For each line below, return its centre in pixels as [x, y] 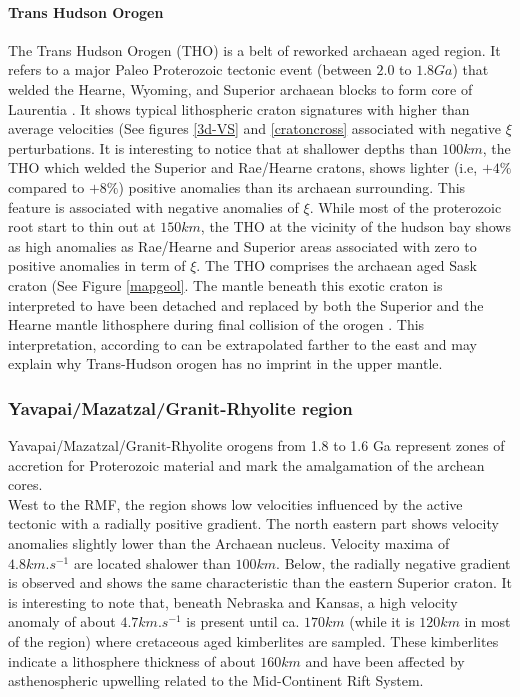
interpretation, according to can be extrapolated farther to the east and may [242, 343]
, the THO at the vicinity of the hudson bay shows [355, 226]
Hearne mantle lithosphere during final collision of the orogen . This [216, 324]
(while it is [382, 621]
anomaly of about [62, 621]
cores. [25, 484]
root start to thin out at [82, 226]
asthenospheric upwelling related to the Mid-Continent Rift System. [216, 680]
